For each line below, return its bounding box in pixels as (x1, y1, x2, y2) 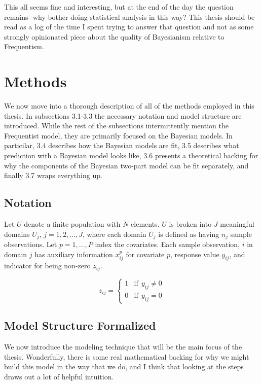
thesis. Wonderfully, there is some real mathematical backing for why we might (4, 351, 249, 362)
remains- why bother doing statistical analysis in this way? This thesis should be (4, 11, 255, 22)
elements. (131, 219, 160, 229)
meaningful (220, 219, 254, 229)
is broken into (169, 219, 212, 229)
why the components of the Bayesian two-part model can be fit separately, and (4, 160, 249, 170)
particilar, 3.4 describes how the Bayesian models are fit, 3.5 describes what (4, 140, 239, 151)
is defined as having (158, 228, 219, 239)
